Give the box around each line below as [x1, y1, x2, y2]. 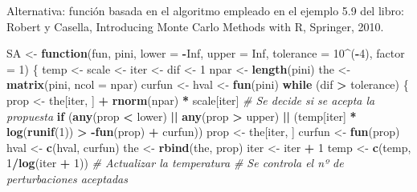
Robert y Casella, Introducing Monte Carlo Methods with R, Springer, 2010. [6, 18, 384, 34]
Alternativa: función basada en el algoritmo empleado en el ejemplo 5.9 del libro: [6, 2, 404, 18]
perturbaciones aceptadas [6, 170, 128, 186]
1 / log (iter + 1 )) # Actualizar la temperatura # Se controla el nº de [6, 154, 344, 171]
